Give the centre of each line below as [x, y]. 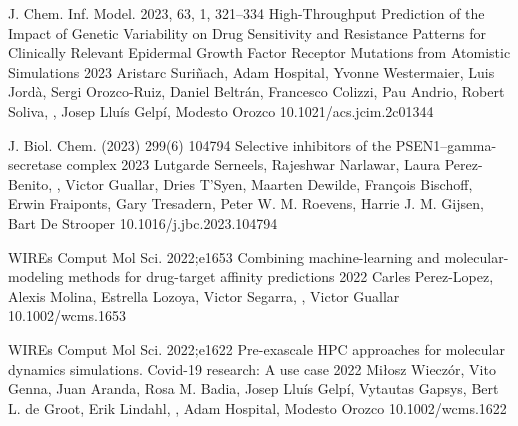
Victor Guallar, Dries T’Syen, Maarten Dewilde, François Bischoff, [269, 183]
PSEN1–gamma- [446, 144]
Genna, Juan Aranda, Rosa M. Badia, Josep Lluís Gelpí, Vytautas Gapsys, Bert [253, 388]
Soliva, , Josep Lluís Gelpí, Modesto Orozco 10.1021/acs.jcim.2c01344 [221, 110]
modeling [36, 276]
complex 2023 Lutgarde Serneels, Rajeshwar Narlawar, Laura [253, 164]
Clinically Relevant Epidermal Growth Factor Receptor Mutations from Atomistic [259, 52]
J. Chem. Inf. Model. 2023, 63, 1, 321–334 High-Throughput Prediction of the [246, 13]
